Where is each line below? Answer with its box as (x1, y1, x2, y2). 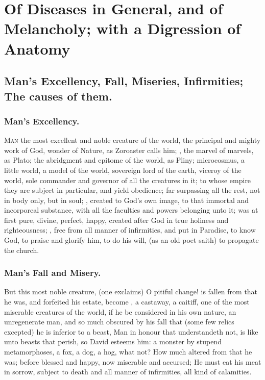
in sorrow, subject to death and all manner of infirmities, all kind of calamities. (4, 366, 252, 377)
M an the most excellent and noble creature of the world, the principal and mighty (4, 135, 261, 145)
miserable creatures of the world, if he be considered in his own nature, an (4, 306, 236, 317)
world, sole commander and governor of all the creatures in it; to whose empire (4, 174, 251, 185)
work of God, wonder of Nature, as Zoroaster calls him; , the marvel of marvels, (4, 144, 254, 155)
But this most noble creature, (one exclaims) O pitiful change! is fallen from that (4, 286, 258, 297)
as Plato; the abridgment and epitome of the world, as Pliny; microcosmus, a (4, 155, 245, 165)
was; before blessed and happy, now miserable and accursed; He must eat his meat (4, 356, 261, 367)
